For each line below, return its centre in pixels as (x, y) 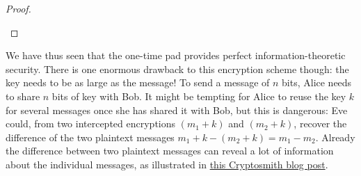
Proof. (18, 8)
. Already (335, 137)
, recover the (320, 123)
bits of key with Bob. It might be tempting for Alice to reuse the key (199, 96)
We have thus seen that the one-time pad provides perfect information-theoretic (176, 55)
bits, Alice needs (317, 82)
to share (23, 96)
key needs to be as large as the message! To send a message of (138, 82)
